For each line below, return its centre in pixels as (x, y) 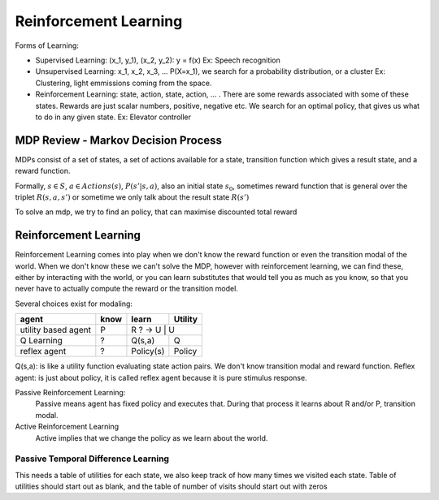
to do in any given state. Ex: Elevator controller (113, 117)
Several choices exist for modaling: (74, 304)
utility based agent (55, 330)
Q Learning (41, 341)
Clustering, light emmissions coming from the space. (124, 83)
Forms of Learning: (47, 45)
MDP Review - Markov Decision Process (119, 140)
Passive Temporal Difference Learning (92, 459)
